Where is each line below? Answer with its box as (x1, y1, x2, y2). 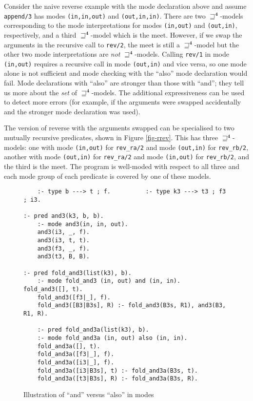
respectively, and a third (4, 29, 77, 40)
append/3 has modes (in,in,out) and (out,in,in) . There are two (4, 10, 206, 21)
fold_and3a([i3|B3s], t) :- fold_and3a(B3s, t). (37, 367, 198, 374)
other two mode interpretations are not (4, 49, 120, 59)
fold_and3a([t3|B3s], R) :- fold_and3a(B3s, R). (37, 375, 198, 382)
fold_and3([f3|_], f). (37, 294, 111, 301)
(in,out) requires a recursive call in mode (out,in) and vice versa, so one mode (4, 58, 247, 68)
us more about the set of (4, 87, 77, 97)
